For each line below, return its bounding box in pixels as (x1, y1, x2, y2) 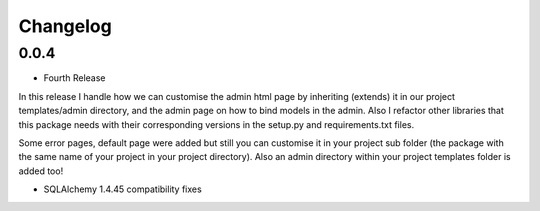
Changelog (18, 15, 112, 37)
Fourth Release (43, 72, 106, 84)
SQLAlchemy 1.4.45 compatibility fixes (43, 183, 202, 195)
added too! (18, 165, 64, 177)
